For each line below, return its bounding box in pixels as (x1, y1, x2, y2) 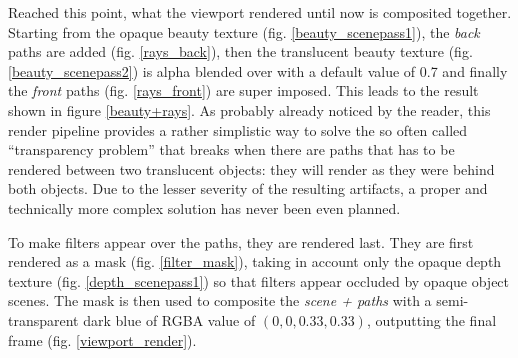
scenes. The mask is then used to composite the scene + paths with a (8, 290, 432, 311)
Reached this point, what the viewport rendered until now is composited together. (8, 2, 512, 22)
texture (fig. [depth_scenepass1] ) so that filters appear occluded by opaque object (8, 270, 510, 291)
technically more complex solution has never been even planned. (8, 197, 401, 218)
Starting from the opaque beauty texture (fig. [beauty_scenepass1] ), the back (8, 21, 480, 42)
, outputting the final (366, 309, 497, 330)
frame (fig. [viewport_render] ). (8, 329, 197, 350)
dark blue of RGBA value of (83, 309, 256, 330)
